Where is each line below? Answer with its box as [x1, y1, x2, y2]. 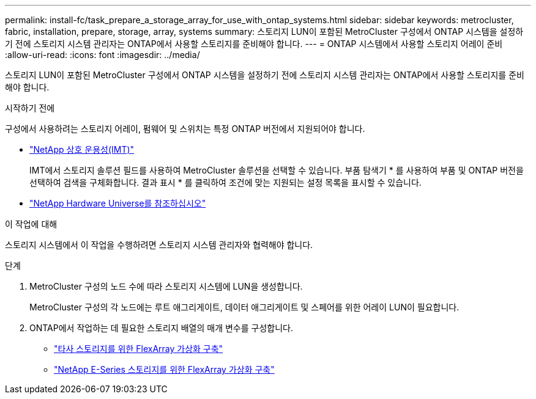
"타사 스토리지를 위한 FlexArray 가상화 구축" [54, 343, 223, 354]
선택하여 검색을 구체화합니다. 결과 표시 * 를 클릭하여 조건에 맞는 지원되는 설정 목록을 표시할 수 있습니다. [29, 177, 422, 188]
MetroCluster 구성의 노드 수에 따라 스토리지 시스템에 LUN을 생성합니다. [29, 281, 303, 291]
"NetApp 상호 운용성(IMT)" [29, 144, 135, 155]
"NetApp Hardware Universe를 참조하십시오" [29, 198, 206, 208]
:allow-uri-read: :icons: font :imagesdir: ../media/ [5, 49, 200, 60]
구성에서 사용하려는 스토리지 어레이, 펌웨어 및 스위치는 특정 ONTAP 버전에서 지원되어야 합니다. [5, 123, 365, 134]
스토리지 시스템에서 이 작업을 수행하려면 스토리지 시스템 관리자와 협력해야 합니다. [5, 240, 313, 250]
